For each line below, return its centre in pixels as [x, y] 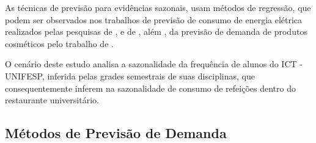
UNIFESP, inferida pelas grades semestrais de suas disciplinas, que [130, 75]
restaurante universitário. [52, 100]
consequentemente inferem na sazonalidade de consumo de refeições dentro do [150, 88]
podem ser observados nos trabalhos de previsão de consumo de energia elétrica [154, 19]
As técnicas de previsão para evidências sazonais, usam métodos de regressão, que [158, 7]
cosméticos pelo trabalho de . [59, 43]
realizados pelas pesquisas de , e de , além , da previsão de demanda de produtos [156, 31]
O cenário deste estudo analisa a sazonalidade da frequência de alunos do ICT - [154, 64]
